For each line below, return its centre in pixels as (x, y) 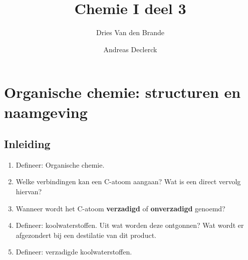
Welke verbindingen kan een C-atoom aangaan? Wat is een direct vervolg (128, 181)
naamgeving (46, 112)
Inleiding (27, 144)
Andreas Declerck (130, 49)
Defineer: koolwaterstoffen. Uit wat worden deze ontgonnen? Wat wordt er (130, 225)
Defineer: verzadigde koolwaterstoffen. (74, 252)
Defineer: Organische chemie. (60, 164)
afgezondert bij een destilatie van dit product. (86, 235)
